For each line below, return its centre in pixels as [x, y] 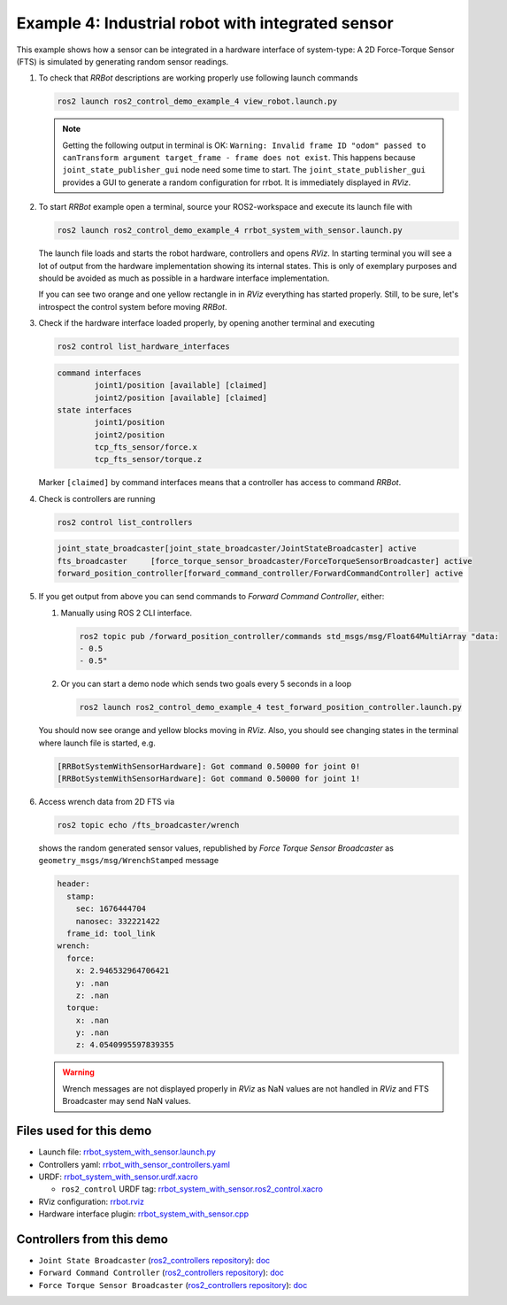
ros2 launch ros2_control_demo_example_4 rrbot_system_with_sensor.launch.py [230, 231]
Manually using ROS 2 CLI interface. [127, 613]
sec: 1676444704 [111, 909]
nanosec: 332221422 [118, 921]
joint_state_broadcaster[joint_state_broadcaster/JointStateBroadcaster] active [237, 548]
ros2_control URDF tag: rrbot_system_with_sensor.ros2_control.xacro [192, 1189]
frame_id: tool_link [111, 933]
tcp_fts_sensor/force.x [146, 448]
